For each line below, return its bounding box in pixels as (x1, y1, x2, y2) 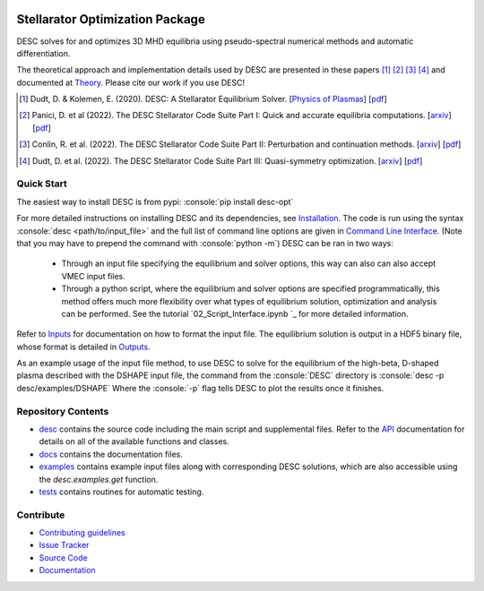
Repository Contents (16, 405, 109, 417)
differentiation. (16, 47, 71, 58)
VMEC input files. (61, 270, 125, 281)
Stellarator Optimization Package (16, 12, 205, 27)
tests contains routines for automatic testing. (39, 486, 204, 497)
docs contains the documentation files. (39, 449, 183, 459)
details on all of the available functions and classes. (39, 436, 229, 447)
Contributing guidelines (39, 527, 125, 538)
